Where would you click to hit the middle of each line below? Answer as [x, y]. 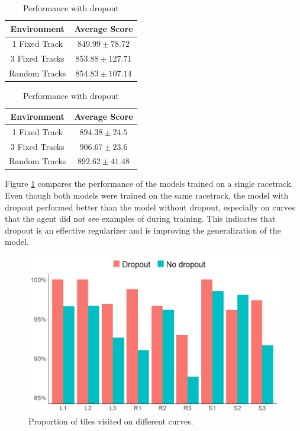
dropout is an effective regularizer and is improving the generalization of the [143, 230]
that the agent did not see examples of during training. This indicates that [140, 218]
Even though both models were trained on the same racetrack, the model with [147, 195]
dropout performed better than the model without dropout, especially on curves [150, 207]
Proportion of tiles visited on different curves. [111, 421]
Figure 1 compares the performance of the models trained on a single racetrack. [149, 183]
